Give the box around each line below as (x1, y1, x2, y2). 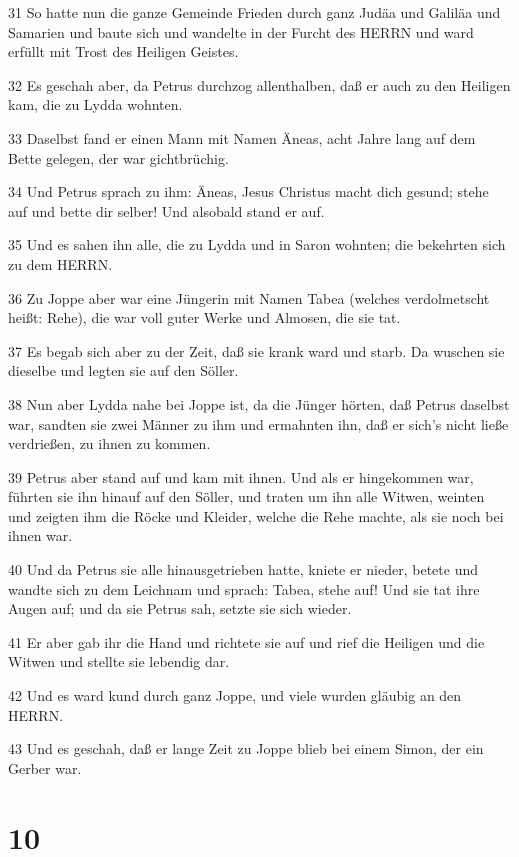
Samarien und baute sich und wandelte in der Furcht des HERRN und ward (8, 21, 474, 42)
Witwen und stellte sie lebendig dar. (8, 651, 230, 672)
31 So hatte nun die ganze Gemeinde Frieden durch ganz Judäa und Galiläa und (8, 2, 501, 22)
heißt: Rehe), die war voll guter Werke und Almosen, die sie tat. (8, 307, 401, 328)
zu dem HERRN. (8, 253, 113, 274)
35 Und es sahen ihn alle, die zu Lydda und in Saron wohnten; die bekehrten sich (8, 234, 506, 255)
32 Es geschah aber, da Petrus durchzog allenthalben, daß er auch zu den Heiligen (8, 74, 511, 95)
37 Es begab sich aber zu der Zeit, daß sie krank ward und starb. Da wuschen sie (8, 340, 505, 361)
